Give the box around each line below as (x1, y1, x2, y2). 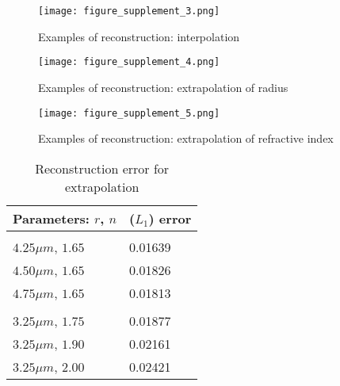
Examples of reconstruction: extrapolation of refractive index (38, 130, 334, 147)
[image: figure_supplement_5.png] (38, 107, 220, 119)
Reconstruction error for (35, 159, 170, 178)
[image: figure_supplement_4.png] (38, 56, 220, 68)
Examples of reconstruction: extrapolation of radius (38, 78, 288, 95)
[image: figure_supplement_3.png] (38, 6, 220, 17)
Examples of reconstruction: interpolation (38, 28, 240, 44)
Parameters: (13, 208, 90, 227)
